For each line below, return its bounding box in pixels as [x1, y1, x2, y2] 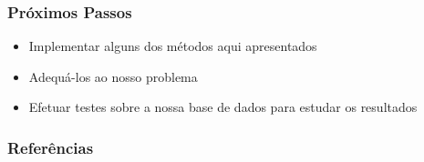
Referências [7, 136, 94, 158]
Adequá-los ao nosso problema [28, 66, 198, 86]
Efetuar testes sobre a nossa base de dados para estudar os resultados [28, 97, 418, 116]
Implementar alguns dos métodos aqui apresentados [28, 36, 317, 56]
